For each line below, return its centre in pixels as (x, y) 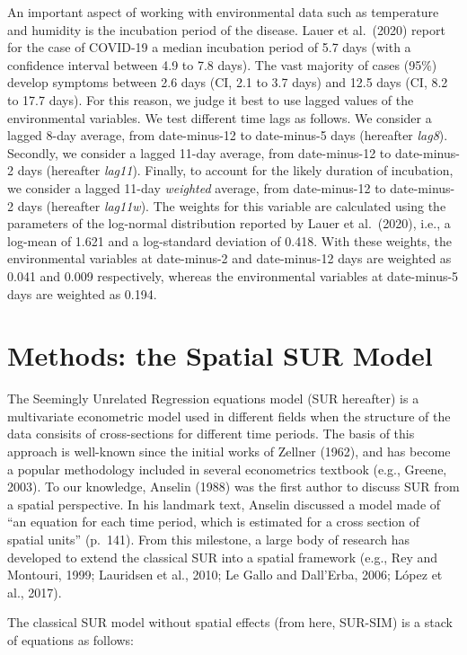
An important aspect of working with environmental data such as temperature (223, 12)
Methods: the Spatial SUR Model (220, 355)
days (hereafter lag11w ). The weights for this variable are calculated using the (232, 205)
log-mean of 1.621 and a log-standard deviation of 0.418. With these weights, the (229, 240)
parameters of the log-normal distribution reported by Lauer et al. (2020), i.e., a (229, 223)
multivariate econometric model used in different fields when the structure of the (229, 416)
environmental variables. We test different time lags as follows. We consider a (220, 117)
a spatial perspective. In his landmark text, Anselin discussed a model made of (224, 504)
